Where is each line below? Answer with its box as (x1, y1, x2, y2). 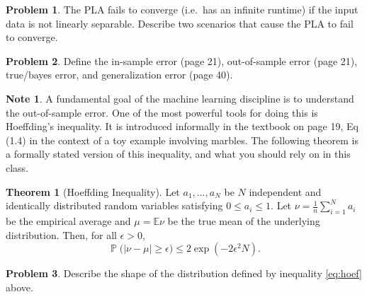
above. (6, 279, 33, 294)
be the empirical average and (6, 213, 131, 228)
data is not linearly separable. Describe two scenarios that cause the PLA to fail (6, 16, 354, 30)
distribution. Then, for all (6, 227, 117, 242)
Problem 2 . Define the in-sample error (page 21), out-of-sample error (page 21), (6, 53, 358, 68)
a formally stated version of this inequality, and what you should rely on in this (6, 146, 351, 161)
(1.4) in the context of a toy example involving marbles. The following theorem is (6, 132, 358, 147)
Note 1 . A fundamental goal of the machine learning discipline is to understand (6, 91, 354, 105)
